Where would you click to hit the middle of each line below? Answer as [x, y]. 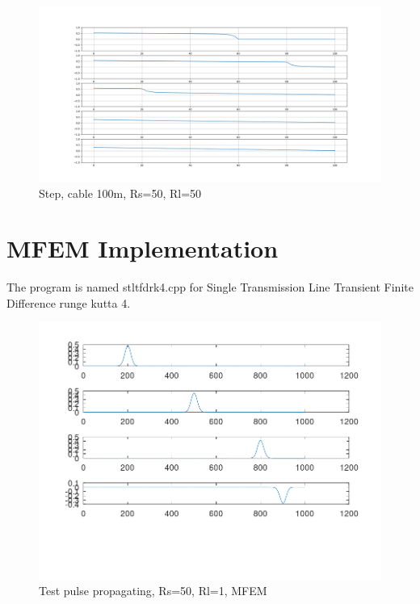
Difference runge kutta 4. [69, 302]
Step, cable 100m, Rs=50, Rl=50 [120, 193]
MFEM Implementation [143, 248]
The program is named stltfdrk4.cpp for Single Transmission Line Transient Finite [210, 287]
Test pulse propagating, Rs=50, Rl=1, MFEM [153, 591]
